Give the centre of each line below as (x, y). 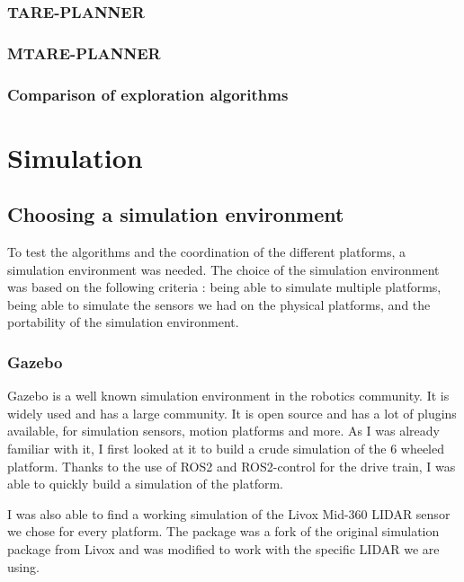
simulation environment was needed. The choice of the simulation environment (223, 269)
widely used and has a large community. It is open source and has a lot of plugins (232, 413)
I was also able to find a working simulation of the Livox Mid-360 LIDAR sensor (229, 513)
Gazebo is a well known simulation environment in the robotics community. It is (228, 396)
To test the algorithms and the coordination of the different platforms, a (206, 252)
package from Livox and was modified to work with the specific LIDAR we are (223, 549)
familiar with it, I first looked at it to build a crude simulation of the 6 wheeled (226, 449)
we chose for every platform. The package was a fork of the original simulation (223, 531)
